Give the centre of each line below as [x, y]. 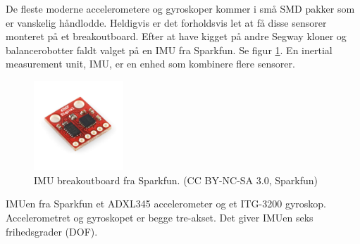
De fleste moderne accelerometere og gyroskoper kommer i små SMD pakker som [180, 8]
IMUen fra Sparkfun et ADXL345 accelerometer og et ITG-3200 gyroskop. [166, 204]
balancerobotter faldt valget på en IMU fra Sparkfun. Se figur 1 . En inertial [169, 50]
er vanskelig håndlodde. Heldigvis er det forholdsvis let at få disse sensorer [166, 22]
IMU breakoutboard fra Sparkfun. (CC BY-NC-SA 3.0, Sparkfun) [176, 180]
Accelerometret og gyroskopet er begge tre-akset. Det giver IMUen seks [160, 217]
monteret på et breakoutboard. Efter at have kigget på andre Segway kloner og [176, 36]
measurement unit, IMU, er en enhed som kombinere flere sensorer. [150, 64]
